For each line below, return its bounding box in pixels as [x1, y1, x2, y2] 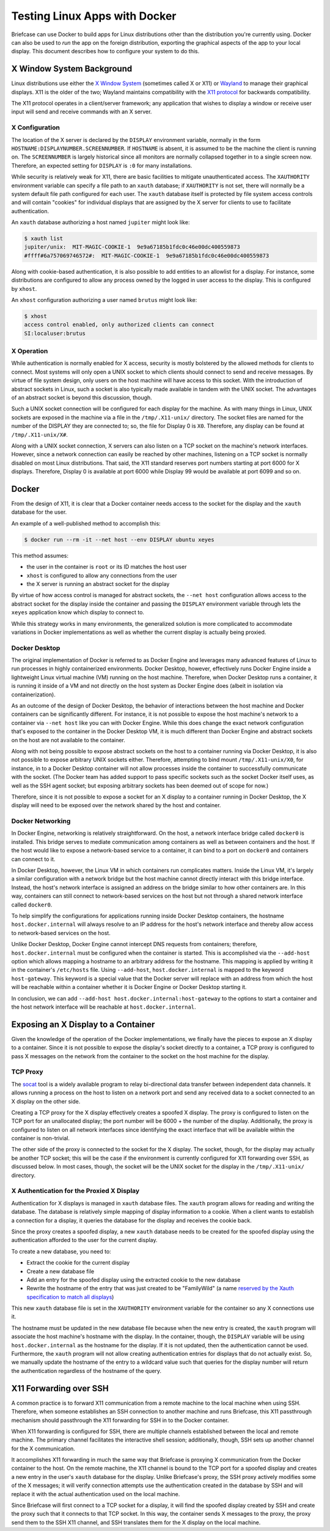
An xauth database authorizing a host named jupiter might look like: [11, 219, 190, 226]
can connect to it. [11, 855, 56, 863]
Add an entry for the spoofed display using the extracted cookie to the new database [26, 1276, 241, 1283]
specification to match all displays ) [26, 1293, 114, 1301]
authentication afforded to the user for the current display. [11, 1236, 158, 1244]
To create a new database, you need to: [11, 1247, 111, 1255]
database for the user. [11, 508, 67, 516]
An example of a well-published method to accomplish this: [11, 519, 161, 527]
